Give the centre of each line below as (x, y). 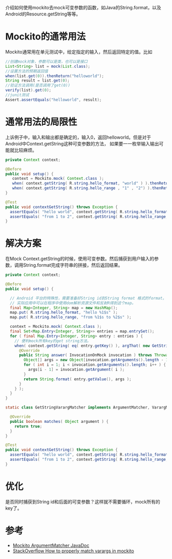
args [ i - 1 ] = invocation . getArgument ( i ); (76, 370)
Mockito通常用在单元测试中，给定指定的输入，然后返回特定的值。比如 (79, 52)
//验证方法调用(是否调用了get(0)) (38, 86)
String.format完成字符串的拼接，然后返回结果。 (73, 265)
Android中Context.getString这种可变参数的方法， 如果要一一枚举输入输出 (82, 143)
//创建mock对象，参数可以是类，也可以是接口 (47, 61)
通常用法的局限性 (41, 122)
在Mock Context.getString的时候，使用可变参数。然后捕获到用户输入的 (80, 259)
